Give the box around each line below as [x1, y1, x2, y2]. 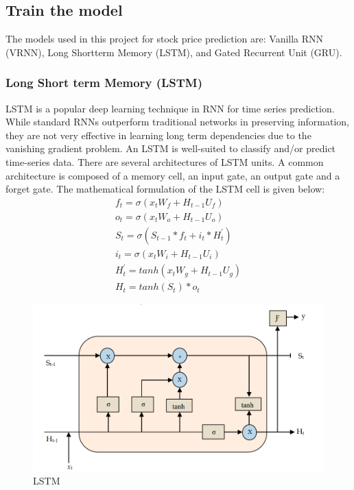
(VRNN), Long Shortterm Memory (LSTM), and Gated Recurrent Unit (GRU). [5, 45, 342, 59]
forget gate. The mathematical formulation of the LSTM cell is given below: [5, 182, 325, 196]
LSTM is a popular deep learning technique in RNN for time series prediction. [5, 101, 335, 115]
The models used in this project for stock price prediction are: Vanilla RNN [5, 32, 324, 46]
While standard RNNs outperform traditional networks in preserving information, [5, 114, 350, 129]
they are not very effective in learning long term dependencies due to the [5, 127, 311, 142]
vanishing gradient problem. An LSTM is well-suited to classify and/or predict [5, 141, 336, 156]
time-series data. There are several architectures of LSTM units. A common [5, 154, 324, 169]
